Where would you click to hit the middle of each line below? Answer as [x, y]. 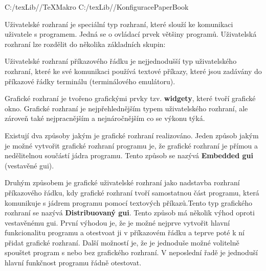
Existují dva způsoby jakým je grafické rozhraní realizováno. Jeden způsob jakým [132, 135]
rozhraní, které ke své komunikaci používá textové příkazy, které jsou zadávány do [133, 71]
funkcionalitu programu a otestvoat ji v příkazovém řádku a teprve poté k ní [125, 232]
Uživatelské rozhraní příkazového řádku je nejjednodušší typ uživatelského [121, 61]
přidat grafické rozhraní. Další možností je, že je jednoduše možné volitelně [122, 242]
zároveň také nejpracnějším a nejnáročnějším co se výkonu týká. [105, 118]
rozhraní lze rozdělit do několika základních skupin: [85, 44]
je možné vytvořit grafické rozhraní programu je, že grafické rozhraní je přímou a [131, 145]
